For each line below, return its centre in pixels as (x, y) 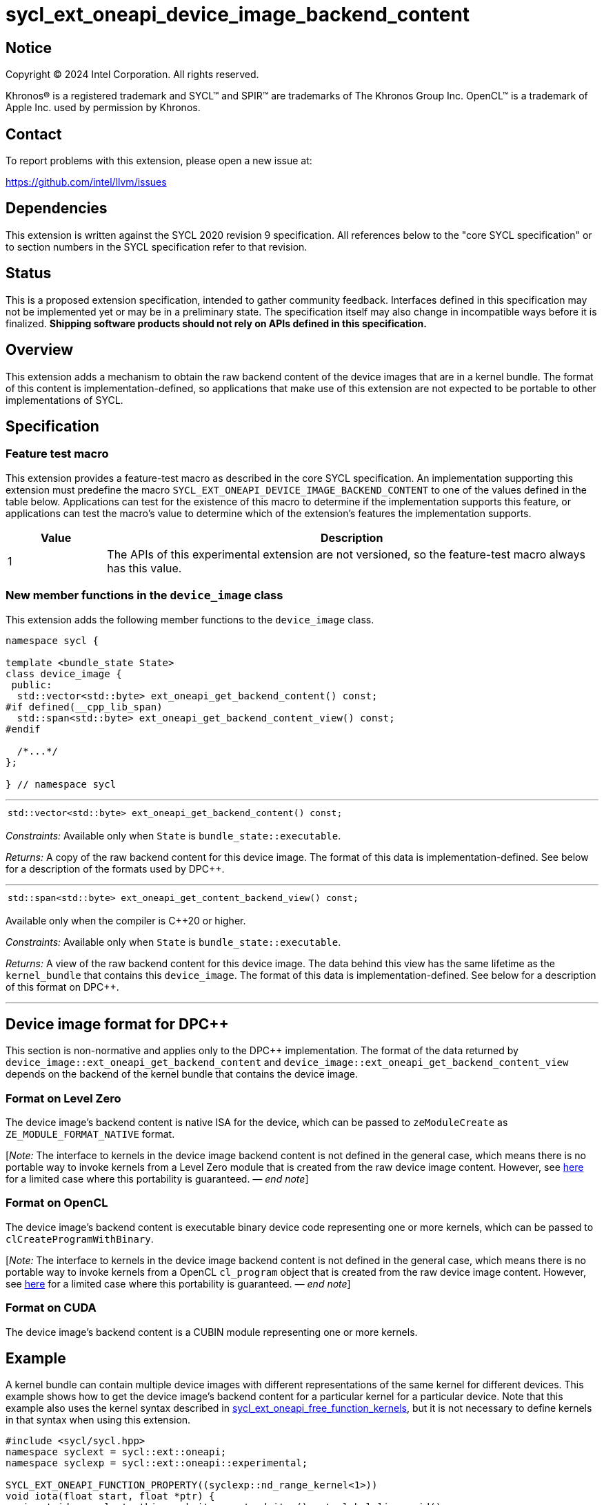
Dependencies (57, 208)
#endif (23, 729)
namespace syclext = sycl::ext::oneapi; (116, 1452)
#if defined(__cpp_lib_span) (84, 707)
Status (29, 273)
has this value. (144, 568)
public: (32, 684)
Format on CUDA (51, 1308)
